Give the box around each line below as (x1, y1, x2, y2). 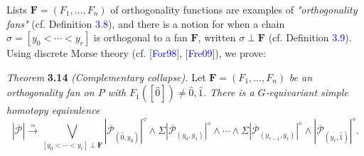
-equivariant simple (265, 85, 348, 100)
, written (198, 30, 236, 45)
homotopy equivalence (6, 103, 100, 118)
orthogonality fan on (6, 85, 95, 100)
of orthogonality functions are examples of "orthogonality (110, 2, 358, 16)
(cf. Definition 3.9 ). (268, 30, 352, 45)
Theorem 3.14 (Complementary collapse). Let (6, 69, 206, 84)
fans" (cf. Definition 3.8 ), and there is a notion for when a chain (6, 16, 285, 31)
